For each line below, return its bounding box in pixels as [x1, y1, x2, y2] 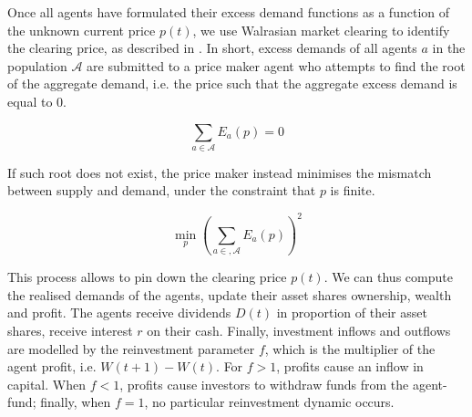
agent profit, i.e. [7, 357, 97, 376]
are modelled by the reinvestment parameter [7, 339, 255, 358]
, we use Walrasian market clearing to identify [192, 20, 450, 39]
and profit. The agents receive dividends [7, 303, 231, 322]
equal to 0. [7, 91, 67, 110]
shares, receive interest [7, 321, 133, 340]
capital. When [7, 374, 86, 393]
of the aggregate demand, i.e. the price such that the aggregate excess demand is [7, 74, 457, 93]
